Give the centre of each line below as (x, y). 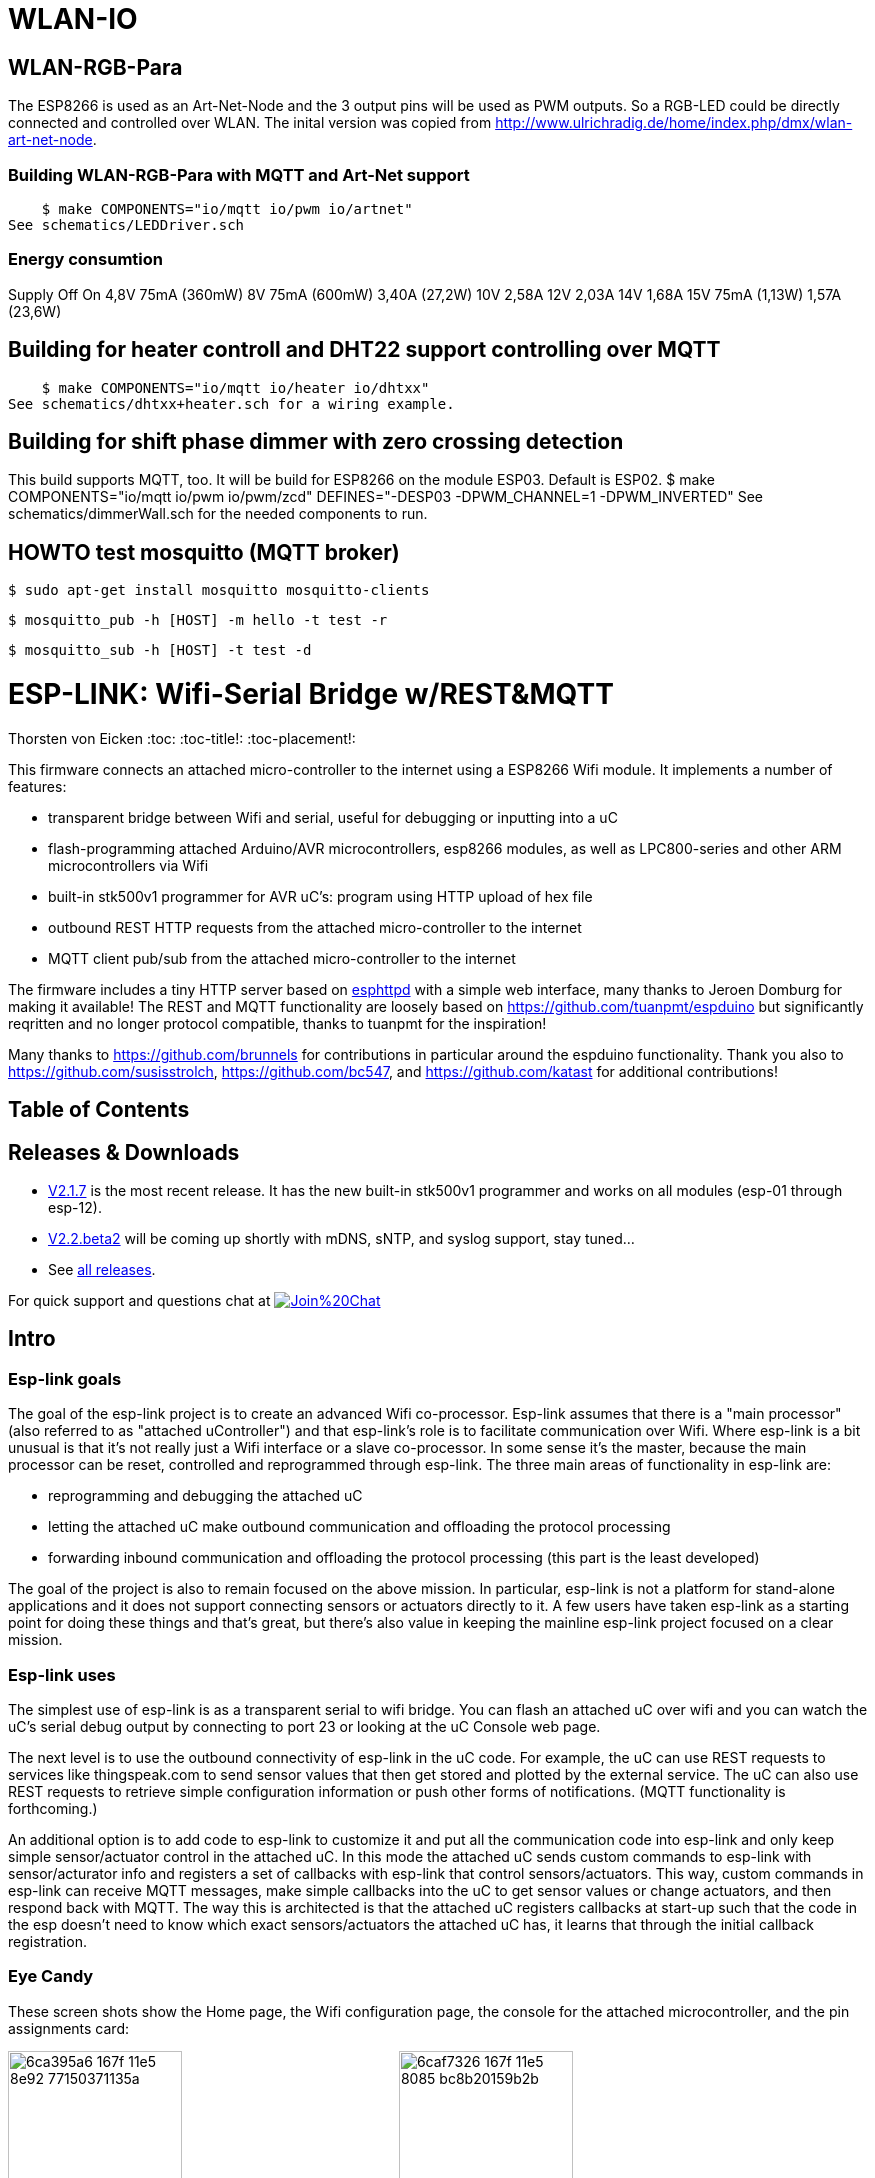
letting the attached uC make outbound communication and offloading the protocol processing (359, 1527)
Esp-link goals (65, 1378)
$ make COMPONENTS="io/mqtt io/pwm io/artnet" (227, 208)
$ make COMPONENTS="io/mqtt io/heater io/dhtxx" (235, 387)
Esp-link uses (62, 1674)
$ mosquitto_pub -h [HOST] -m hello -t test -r (198, 620)
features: (37, 786)
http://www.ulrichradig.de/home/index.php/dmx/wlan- (674, 123)
